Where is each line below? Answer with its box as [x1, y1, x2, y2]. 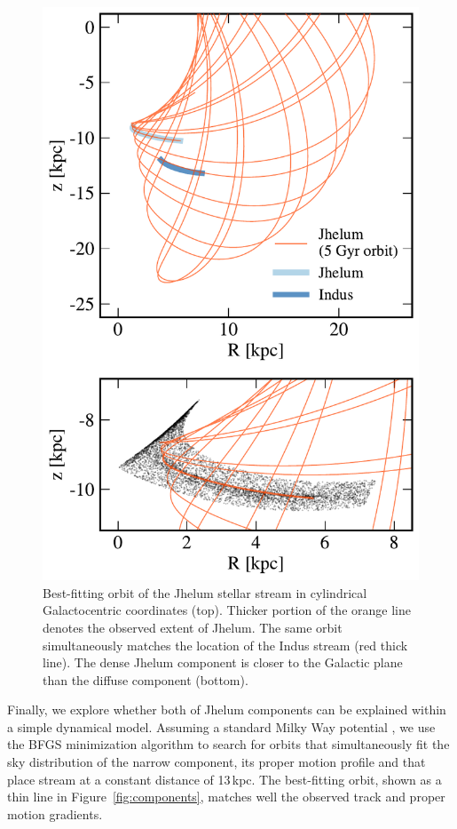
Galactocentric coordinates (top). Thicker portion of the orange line [43, 601, 411, 619]
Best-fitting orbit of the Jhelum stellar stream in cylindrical [43, 583, 367, 602]
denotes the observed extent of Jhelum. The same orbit [43, 618, 343, 636]
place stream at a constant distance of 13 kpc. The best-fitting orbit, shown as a [7, 769, 442, 788]
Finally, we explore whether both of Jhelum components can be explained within [7, 700, 446, 719]
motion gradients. [7, 804, 103, 823]
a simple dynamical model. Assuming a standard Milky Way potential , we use [7, 717, 436, 736]
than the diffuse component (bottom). [43, 670, 248, 689]
